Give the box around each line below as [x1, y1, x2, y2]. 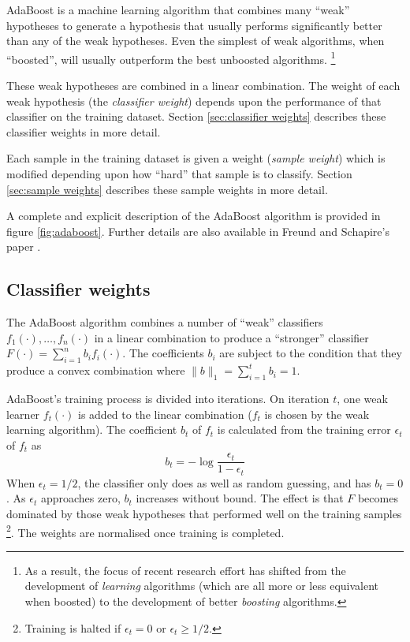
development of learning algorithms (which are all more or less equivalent [24, 577, 379, 594]
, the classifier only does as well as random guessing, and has [77, 474, 371, 491]
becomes [357, 490, 398, 506]
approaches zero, [40, 490, 121, 506]
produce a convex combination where [6, 362, 185, 379]
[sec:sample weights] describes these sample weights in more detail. [6, 181, 328, 197]
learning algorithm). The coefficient [6, 421, 177, 438]
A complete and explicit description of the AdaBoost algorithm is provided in [6, 207, 381, 224]
